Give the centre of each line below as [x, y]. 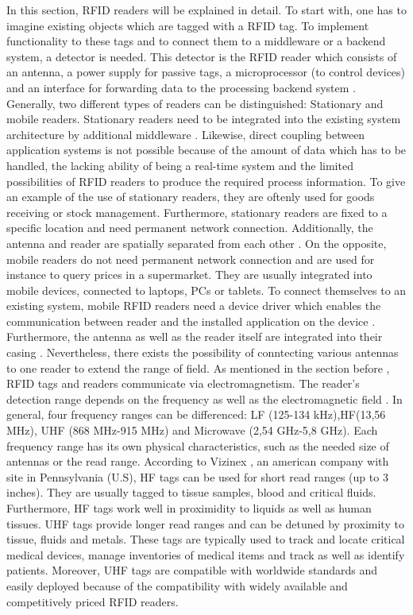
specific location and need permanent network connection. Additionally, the [190, 228]
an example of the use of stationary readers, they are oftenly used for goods [191, 197]
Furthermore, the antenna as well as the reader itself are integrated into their [195, 337]
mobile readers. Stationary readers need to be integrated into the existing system [204, 119]
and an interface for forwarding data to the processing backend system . [181, 87]
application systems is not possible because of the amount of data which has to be [206, 150]
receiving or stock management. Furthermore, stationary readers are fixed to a [197, 212]
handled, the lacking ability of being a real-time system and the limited [180, 165]
